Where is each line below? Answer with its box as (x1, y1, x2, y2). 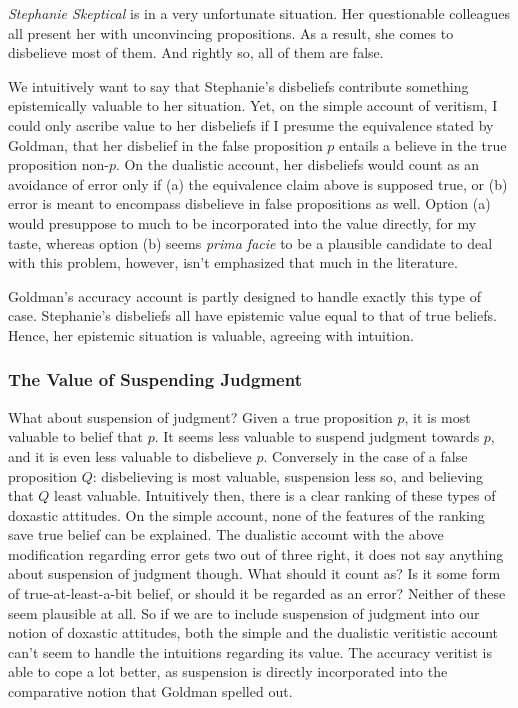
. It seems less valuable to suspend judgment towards (154, 426, 480, 447)
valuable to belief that (8, 426, 143, 447)
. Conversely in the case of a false (263, 445, 468, 466)
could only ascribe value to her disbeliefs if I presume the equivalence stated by (8, 114, 494, 135)
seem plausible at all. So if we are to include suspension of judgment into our (8, 602, 480, 623)
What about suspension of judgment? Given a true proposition (8, 406, 393, 427)
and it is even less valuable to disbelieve (8, 445, 252, 466)
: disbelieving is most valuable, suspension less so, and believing (92, 465, 484, 486)
